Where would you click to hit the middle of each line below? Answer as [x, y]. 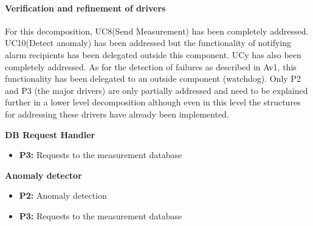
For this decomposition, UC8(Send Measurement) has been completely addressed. [157, 31]
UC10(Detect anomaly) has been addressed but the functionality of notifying [148, 43]
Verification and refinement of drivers [85, 8]
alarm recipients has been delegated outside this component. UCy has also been [153, 54]
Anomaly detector [43, 175]
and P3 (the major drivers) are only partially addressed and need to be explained [156, 90]
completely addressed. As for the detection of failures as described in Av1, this [151, 66]
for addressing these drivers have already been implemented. [117, 114]
